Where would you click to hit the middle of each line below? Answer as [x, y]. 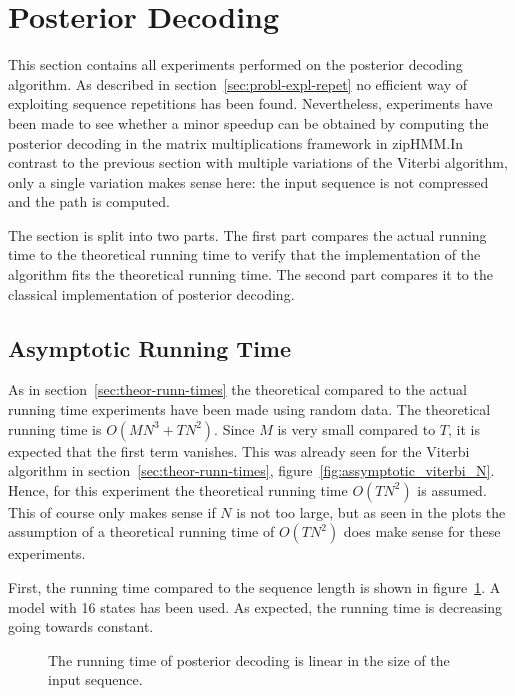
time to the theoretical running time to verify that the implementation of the [244, 254]
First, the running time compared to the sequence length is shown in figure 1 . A [254, 587]
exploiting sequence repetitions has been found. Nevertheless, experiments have [250, 103]
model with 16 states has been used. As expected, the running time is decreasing [255, 606]
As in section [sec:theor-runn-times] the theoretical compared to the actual [237, 389]
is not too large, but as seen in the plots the [371, 511]
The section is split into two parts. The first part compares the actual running [247, 234]
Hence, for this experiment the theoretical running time [178, 489]
